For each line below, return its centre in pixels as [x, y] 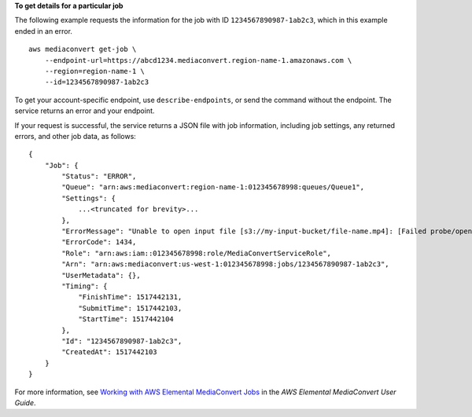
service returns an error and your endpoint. [85, 111]
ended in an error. [43, 31]
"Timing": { [85, 286]
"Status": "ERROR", [99, 176]
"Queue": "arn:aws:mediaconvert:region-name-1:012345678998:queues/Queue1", [213, 187]
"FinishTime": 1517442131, [130, 297]
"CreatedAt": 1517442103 [109, 352]
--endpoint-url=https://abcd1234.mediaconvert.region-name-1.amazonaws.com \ [198, 60]
